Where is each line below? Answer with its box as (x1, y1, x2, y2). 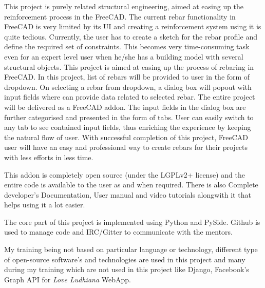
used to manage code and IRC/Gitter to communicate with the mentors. (4, 226, 233, 237)
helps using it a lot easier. (4, 199, 85, 210)
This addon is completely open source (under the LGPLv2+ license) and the (4, 169, 245, 180)
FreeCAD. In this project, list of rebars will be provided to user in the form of (4, 71, 250, 82)
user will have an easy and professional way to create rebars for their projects (4, 142, 248, 152)
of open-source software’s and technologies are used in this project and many (4, 254, 245, 264)
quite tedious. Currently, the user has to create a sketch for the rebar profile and (4, 31, 257, 42)
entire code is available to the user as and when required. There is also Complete (4, 179, 258, 190)
